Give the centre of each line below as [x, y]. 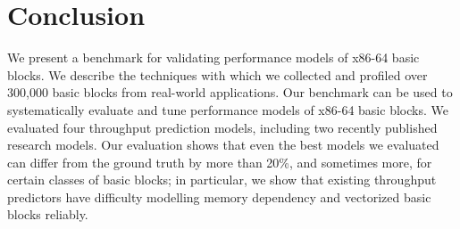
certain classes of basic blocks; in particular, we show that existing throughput [222, 180]
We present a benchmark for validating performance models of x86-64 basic [213, 57]
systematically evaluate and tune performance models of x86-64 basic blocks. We [228, 109]
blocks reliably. [48, 214]
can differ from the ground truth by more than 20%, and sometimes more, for [220, 162]
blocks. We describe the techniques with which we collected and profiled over [217, 74]
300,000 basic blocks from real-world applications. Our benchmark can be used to [230, 92]
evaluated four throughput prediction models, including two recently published [222, 127]
